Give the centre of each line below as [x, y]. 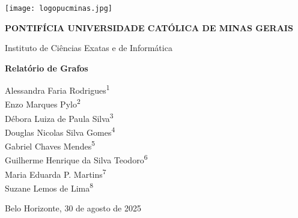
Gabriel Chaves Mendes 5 [50, 145]
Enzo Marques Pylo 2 [43, 103]
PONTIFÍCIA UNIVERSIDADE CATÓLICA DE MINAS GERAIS [149, 27]
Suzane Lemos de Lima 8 [49, 187]
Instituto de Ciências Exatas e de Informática [89, 48]
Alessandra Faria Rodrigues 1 [57, 89]
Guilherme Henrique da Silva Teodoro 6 [76, 159]
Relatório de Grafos [47, 68]
